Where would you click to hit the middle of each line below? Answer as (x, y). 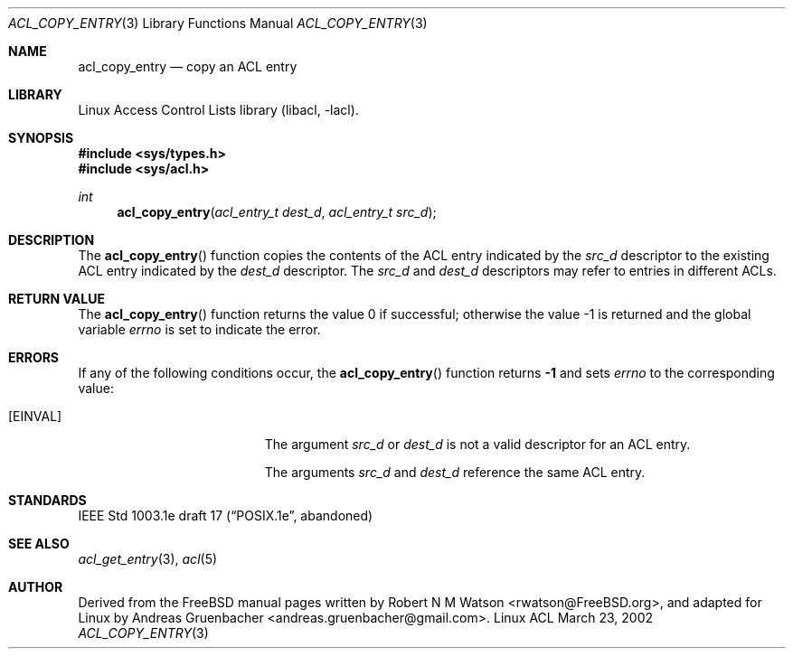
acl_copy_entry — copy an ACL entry (188, 66)
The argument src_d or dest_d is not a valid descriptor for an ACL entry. (477, 444)
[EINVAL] (35, 416)
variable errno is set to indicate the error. (199, 329)
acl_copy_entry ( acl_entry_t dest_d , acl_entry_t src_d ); (277, 212)
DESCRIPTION (52, 240)
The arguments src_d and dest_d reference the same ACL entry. (455, 472)
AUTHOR (36, 587)
